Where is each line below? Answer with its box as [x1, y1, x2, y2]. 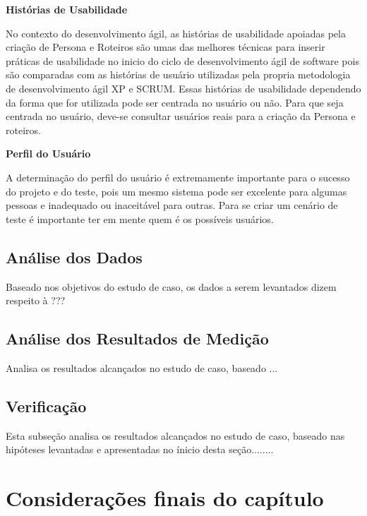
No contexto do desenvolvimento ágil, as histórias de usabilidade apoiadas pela [6, 25, 346, 40]
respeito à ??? [6, 293, 66, 308]
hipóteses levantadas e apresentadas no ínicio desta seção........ [6, 442, 274, 457]
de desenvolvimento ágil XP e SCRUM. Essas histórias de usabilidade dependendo [6, 80, 361, 95]
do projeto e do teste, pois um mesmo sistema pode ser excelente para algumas [6, 184, 347, 198]
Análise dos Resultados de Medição [6, 328, 269, 349]
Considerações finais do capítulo [6, 484, 324, 512]
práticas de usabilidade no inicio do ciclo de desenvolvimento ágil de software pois [6, 53, 359, 68]
